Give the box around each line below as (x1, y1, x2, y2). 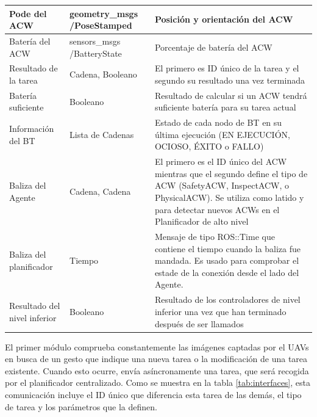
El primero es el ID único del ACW (154, 155, 287, 168)
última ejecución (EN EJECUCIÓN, (154, 128, 290, 140)
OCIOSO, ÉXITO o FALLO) (154, 140, 264, 153)
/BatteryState (69, 46, 122, 59)
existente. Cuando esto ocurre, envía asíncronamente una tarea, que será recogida (5, 364, 309, 377)
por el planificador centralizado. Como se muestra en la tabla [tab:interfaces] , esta (5, 376, 310, 389)
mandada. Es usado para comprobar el (154, 254, 299, 267)
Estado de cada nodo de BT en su (154, 116, 282, 129)
